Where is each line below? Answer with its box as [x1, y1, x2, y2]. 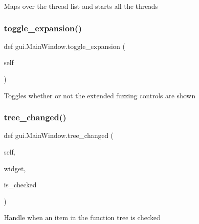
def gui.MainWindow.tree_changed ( [4, 130, 113, 140]
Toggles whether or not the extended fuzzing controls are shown [4, 90, 196, 100]
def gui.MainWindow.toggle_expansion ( [4, 41, 125, 51]
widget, [4, 163, 26, 173]
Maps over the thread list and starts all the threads [4, 1, 158, 11]
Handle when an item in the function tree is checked [4, 212, 160, 223]
